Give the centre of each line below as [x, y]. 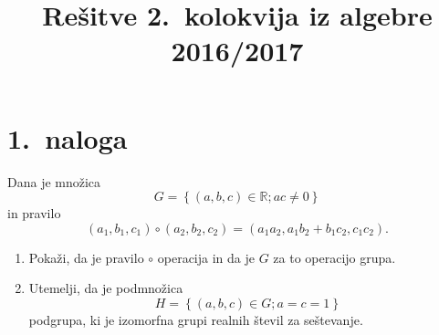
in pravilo [34, 213]
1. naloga [68, 137]
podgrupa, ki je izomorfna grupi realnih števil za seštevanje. [196, 319]
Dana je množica [54, 181]
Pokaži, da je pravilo [86, 257]
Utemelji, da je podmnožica [106, 288]
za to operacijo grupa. [334, 257]
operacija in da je [206, 257]
